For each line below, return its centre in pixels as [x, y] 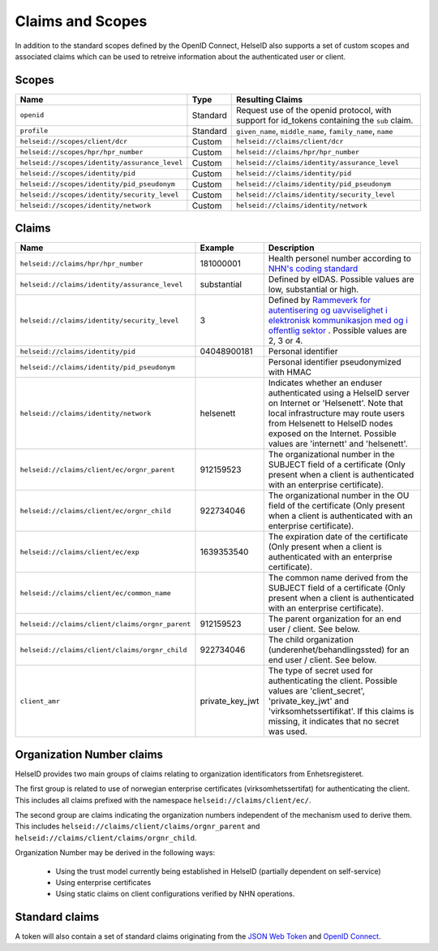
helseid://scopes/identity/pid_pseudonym [97, 184]
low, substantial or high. [313, 290]
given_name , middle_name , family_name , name [314, 131]
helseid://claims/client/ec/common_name [96, 593]
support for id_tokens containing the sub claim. [324, 120]
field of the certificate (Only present [337, 506]
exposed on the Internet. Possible [332, 434]
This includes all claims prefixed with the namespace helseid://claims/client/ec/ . [163, 800]
